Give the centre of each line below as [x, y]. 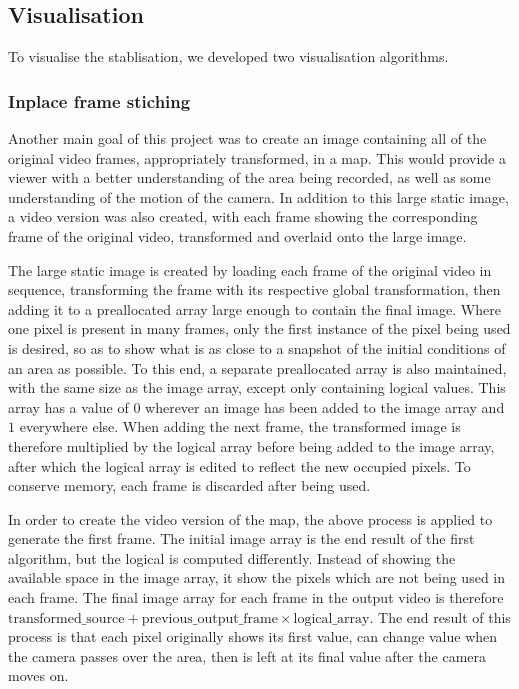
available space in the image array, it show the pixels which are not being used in [257, 577]
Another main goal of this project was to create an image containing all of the [247, 138]
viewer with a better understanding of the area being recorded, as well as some [249, 177]
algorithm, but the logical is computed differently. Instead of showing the [232, 557]
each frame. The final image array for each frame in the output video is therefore [256, 597]
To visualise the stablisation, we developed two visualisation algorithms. [228, 56]
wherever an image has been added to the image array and [325, 406]
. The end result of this [440, 616]
